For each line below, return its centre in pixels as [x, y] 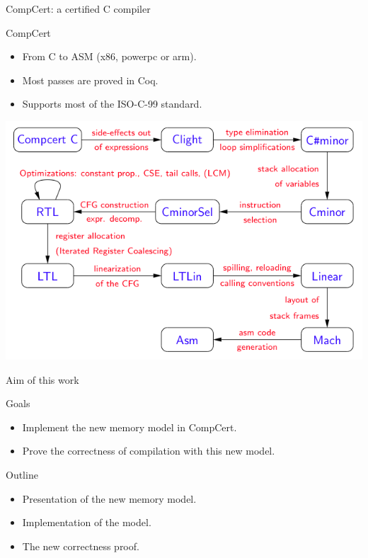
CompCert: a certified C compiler [78, 8]
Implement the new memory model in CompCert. [130, 427]
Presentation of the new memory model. [109, 498]
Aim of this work [42, 379]
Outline [22, 474]
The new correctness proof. [81, 546]
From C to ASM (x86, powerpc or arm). [109, 56]
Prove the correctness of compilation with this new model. [149, 451]
